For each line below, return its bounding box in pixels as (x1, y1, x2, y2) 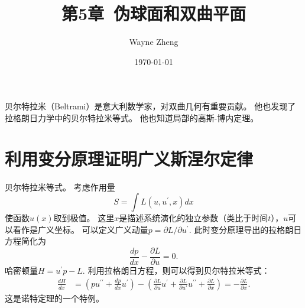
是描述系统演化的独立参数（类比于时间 (119, 212, 268, 224)
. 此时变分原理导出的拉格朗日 (189, 223, 302, 235)
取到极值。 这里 (53, 212, 115, 224)
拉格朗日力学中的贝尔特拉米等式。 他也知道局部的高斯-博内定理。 (5, 111, 259, 124)
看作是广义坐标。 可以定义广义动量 (12, 223, 148, 235)
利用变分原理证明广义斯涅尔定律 (5, 146, 254, 170)
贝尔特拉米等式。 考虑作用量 (5, 180, 115, 193)
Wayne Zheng (129, 35, 179, 48)
